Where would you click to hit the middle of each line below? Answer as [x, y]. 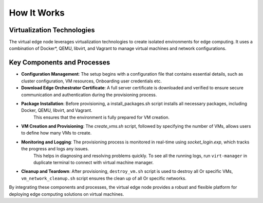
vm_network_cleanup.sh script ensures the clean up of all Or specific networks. [104, 178]
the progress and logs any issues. [55, 149]
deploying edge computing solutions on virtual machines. [66, 194]
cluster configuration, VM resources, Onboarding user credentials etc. [91, 81]
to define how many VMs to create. [56, 133]
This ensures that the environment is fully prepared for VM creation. [102, 117]
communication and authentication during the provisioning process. [89, 95]
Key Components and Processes [60, 63]
